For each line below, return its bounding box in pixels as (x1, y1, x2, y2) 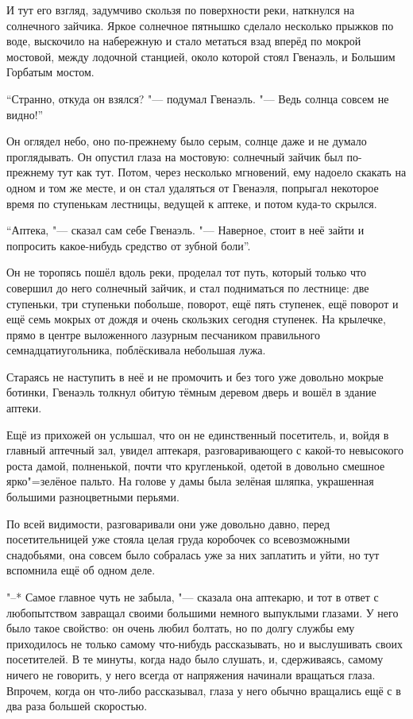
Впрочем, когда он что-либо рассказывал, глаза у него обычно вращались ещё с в (6, 682, 401, 698)
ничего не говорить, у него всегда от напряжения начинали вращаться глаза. (6, 666, 376, 682)
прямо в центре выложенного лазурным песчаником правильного (6, 326, 320, 342)
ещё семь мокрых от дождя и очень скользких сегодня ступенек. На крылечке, (6, 311, 386, 327)
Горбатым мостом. (6, 64, 95, 80)
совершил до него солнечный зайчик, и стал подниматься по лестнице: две (6, 279, 369, 296)
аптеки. (6, 400, 42, 416)
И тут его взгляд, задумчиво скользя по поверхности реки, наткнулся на (6, 2, 355, 17)
